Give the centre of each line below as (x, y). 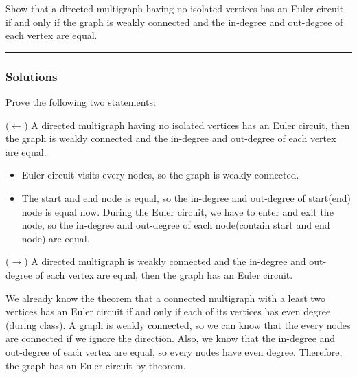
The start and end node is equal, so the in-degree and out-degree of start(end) (186, 197)
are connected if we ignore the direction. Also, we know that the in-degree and (171, 338)
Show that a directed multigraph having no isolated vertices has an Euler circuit (175, 8)
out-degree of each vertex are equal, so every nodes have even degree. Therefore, (174, 351)
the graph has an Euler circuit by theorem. (96, 365)
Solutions (32, 76)
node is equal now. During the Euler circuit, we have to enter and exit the (177, 211)
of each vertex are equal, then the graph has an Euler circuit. (164, 274)
